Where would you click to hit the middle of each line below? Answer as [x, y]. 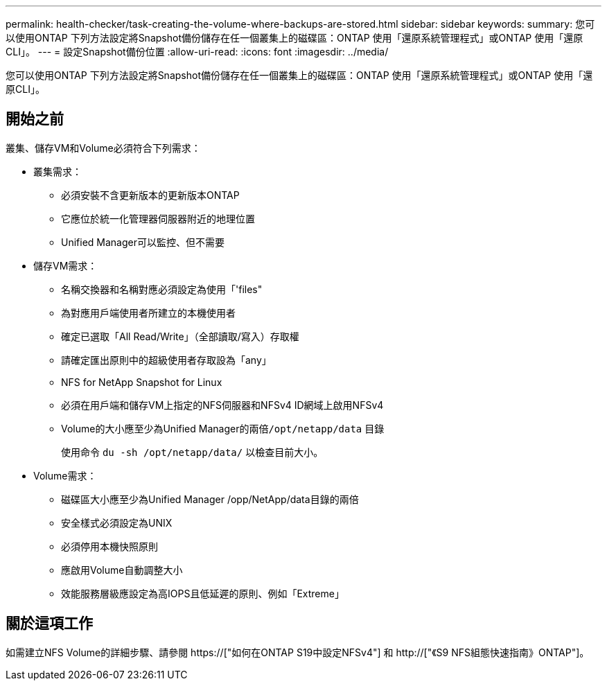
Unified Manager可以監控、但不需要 [143, 242]
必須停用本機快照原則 [109, 546]
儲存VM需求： [65, 265]
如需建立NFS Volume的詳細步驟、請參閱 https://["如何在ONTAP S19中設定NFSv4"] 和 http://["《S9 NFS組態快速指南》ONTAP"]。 [298, 652]
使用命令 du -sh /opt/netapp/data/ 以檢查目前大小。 [192, 452]
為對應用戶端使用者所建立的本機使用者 [148, 313]
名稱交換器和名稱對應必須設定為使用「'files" [162, 289]
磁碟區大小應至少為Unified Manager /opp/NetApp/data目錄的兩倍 [210, 499]
